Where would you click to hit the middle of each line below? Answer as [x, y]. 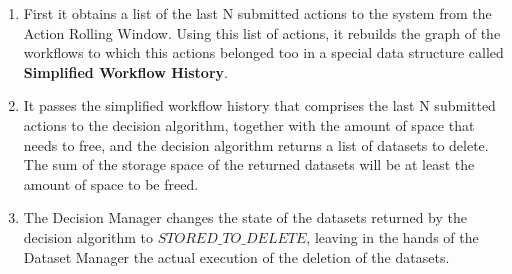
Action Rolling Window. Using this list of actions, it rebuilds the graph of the [262, 32]
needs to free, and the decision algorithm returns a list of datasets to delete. [256, 144]
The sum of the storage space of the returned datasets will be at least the [249, 164]
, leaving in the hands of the [392, 236]
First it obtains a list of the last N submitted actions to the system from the [257, 13]
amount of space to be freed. [111, 183]
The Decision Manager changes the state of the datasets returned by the [245, 217]
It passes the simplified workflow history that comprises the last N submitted [259, 105]
